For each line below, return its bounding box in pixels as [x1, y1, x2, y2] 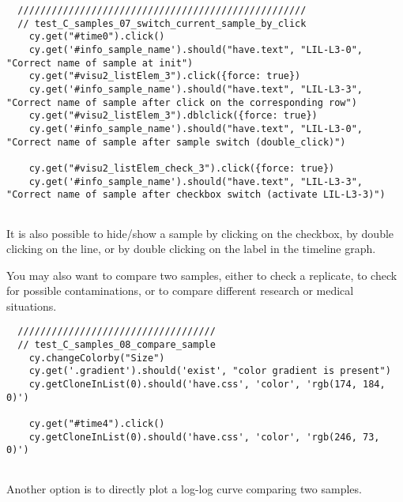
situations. [6, 297, 57, 314]
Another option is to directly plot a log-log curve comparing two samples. [6, 480, 362, 496]
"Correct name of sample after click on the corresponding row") [6, 96, 357, 108]
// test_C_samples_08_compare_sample [17, 339, 216, 351]
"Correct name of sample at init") [6, 57, 194, 69]
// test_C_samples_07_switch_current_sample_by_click [17, 17, 307, 29]
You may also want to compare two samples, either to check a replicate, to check [6, 266, 397, 283]
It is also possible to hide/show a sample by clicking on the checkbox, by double [6, 225, 394, 241]
